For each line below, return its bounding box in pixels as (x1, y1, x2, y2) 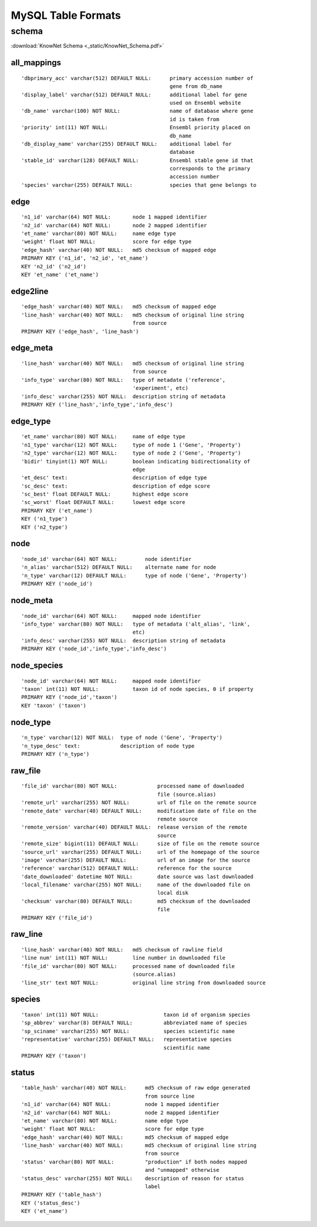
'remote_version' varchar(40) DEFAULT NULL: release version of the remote (21, 824, 248, 831)
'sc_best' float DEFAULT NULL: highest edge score (21, 491, 189, 497)
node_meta (11, 596, 53, 606)
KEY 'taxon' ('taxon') (21, 702, 87, 709)
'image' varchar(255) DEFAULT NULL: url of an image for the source (21, 856, 251, 863)
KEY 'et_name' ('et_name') (21, 271, 99, 278)
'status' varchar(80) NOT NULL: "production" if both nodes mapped (21, 1158, 248, 1165)
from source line (144, 1092, 195, 1100)
